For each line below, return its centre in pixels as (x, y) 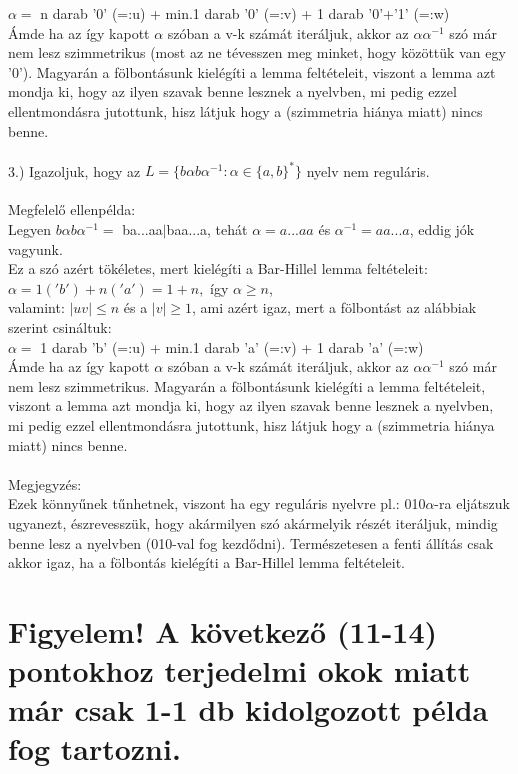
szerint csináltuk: (60, 327)
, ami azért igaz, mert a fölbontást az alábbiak (334, 307)
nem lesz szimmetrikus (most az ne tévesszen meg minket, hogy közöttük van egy (257, 52)
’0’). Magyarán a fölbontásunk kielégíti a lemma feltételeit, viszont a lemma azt (252, 71)
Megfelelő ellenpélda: (72, 209)
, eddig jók (442, 229)
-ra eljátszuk (472, 503)
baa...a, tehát (207, 229)
